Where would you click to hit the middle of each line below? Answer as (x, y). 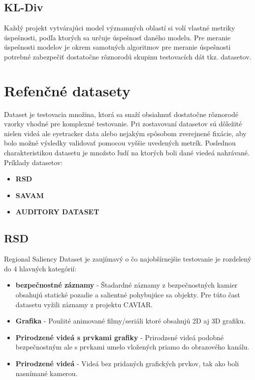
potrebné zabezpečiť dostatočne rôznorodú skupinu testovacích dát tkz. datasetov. (128, 56)
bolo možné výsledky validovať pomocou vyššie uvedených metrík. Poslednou (120, 143)
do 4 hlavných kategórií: (40, 268)
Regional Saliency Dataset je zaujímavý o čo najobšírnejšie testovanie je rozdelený (128, 259)
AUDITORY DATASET (57, 212)
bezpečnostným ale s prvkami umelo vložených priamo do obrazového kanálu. (132, 347)
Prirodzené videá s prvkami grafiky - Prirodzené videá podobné (120, 337)
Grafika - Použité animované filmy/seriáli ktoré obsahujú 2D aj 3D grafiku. (130, 321)
